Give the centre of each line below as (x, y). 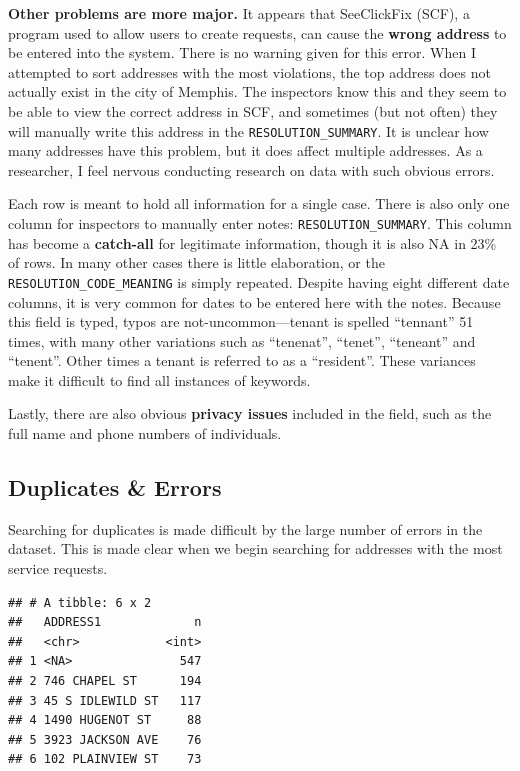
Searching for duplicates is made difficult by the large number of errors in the (245, 528)
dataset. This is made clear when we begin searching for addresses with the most (255, 548)
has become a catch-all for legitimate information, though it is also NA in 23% (252, 242)
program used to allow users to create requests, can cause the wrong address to (257, 32)
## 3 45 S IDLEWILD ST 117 (105, 700)
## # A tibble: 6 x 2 (80, 602)
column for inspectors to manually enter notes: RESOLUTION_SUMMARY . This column (260, 223)
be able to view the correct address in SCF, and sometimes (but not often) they (253, 110)
